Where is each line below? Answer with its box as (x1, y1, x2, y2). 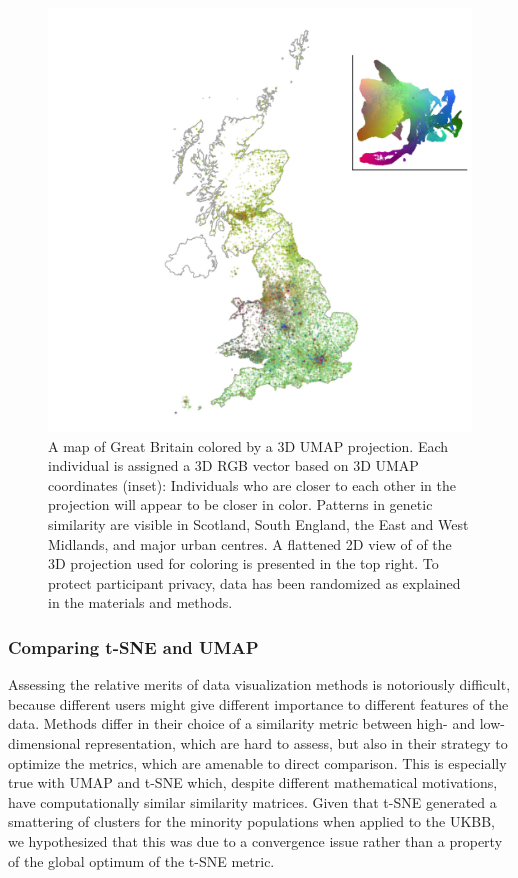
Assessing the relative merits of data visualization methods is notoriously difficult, (8, 674, 511, 695)
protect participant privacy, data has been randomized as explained (48, 572, 461, 593)
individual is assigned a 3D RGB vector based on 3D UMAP (48, 455, 419, 476)
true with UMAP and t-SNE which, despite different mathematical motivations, (8, 772, 498, 793)
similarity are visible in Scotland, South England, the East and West (48, 513, 469, 534)
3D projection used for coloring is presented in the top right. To (48, 553, 439, 574)
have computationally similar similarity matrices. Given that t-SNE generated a (8, 791, 497, 812)
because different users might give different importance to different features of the (8, 693, 509, 714)
